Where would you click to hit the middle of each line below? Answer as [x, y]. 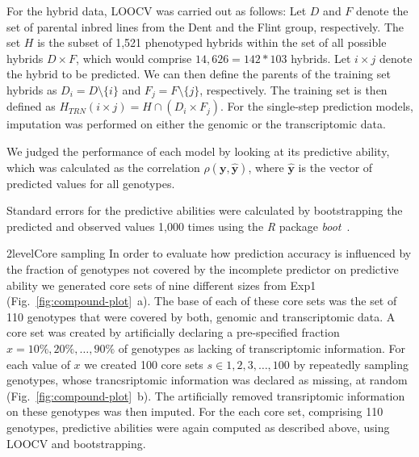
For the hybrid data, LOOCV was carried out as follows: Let [157, 10]
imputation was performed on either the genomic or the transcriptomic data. [196, 124]
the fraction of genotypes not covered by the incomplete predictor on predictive [203, 268]
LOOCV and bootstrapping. [76, 443]
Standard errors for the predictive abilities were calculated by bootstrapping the [205, 210]
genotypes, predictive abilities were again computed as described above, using [198, 427]
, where [266, 167]
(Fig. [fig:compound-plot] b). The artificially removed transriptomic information [206, 395]
